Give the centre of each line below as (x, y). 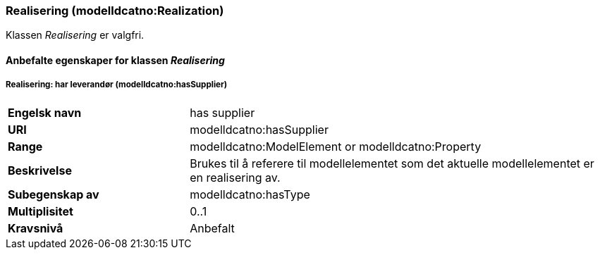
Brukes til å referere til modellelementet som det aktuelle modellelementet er (392, 163)
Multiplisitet (41, 211)
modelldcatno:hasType (250, 194)
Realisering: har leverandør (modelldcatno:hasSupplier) (117, 85)
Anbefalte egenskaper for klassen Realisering (115, 60)
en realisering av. (235, 177)
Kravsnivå (36, 228)
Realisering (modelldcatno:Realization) (115, 11)
